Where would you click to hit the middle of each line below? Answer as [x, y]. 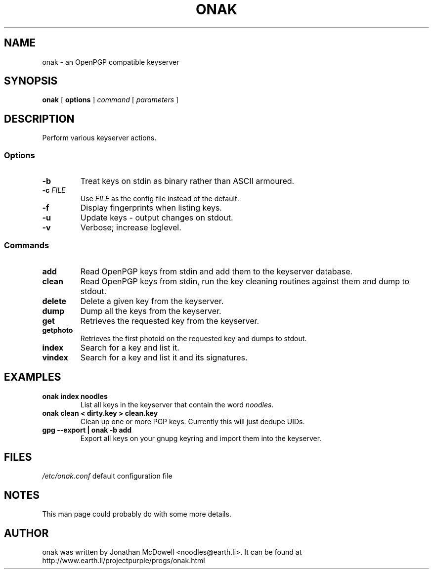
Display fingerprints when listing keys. [151, 208]
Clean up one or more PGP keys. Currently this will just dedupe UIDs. [193, 421]
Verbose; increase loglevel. [131, 228]
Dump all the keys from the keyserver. [151, 311]
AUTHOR [26, 533]
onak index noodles [75, 396]
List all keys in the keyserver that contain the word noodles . [177, 404]
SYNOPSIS [31, 81]
